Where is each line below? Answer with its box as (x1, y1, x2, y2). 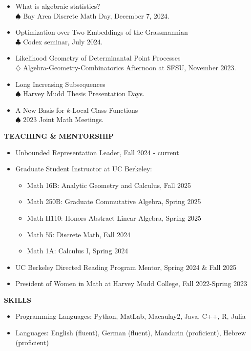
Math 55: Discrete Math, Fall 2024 (27, 229, 131, 239)
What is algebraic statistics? (15, 1, 100, 11)
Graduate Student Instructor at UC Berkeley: (15, 164, 152, 174)
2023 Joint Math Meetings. (23, 114, 104, 124)
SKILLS (4, 294, 31, 305)
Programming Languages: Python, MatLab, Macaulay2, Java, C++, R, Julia (15, 311, 246, 321)
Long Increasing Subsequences (15, 79, 105, 89)
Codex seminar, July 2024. (23, 36, 103, 46)
